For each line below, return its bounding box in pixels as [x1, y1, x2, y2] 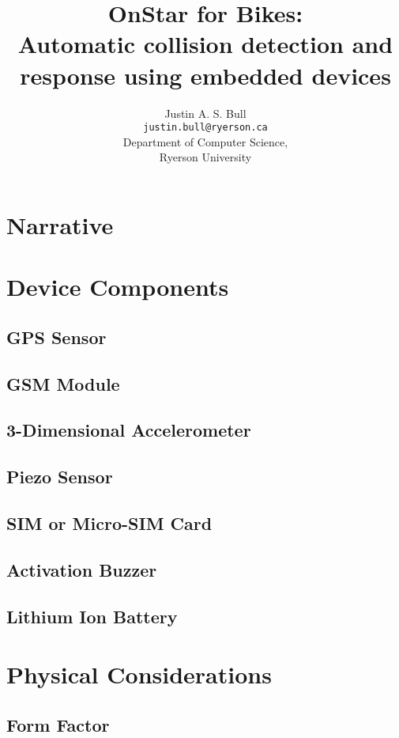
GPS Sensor [6, 324, 107, 349]
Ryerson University [159, 149, 252, 165]
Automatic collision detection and [17, 28, 393, 60]
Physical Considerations [6, 658, 272, 691]
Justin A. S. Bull [164, 104, 247, 121]
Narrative [6, 208, 114, 240]
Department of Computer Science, [122, 133, 288, 149]
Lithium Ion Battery [6, 604, 178, 628]
